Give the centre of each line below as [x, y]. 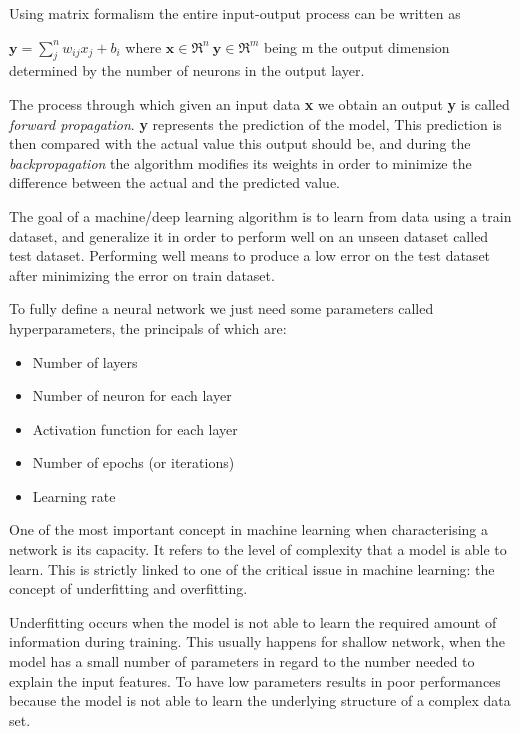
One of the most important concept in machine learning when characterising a [249, 529]
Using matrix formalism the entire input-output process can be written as [235, 13]
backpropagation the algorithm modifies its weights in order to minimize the [240, 162]
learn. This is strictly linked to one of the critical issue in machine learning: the [252, 568]
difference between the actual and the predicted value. [175, 182]
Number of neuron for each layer [132, 395]
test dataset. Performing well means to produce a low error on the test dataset [250, 255]
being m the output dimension [357, 46]
